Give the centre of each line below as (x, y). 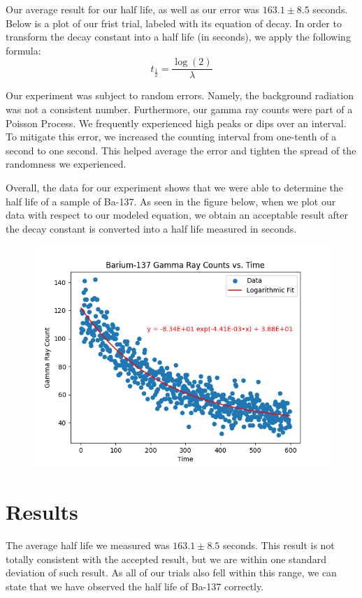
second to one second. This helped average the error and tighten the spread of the (181, 150)
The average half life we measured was (88, 545)
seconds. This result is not (278, 545)
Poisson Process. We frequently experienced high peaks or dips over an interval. (176, 123)
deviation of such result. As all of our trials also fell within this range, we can (171, 573)
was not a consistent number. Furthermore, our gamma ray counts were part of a (179, 109)
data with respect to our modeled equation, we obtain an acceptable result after (177, 215)
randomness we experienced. (66, 164)
